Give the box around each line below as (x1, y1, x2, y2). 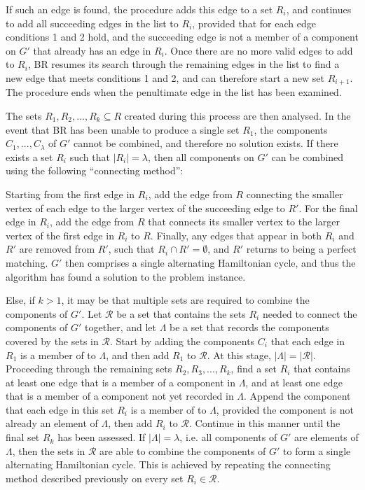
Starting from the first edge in (6, 186, 135, 201)
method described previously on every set (6, 470, 184, 485)
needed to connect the (262, 306, 357, 321)
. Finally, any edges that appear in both (150, 227, 322, 242)
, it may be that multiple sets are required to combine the (61, 293, 310, 307)
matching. (6, 255, 48, 269)
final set (6, 430, 40, 444)
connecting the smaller (246, 186, 343, 201)
